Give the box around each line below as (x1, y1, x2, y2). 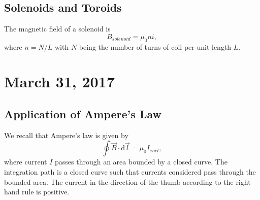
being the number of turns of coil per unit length (79, 41, 232, 52)
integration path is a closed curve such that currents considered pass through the (4, 166, 256, 177)
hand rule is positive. (4, 186, 70, 197)
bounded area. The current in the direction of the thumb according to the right (4, 176, 251, 187)
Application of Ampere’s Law (4, 106, 161, 121)
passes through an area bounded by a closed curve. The (55, 156, 227, 167)
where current (4, 156, 47, 167)
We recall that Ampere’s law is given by (4, 129, 128, 140)
